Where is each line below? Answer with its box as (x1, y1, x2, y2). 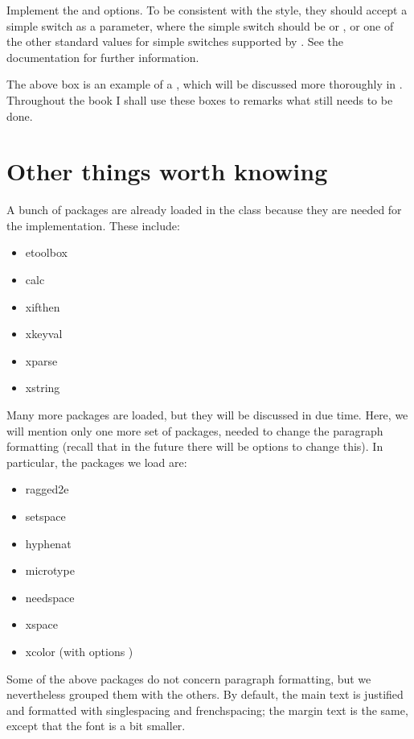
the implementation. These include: (6, 217, 180, 233)
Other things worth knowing (6, 155, 328, 188)
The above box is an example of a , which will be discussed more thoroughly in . (6, 76, 403, 93)
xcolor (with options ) (25, 642, 133, 659)
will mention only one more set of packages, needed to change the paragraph (6, 422, 383, 439)
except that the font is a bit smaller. (6, 717, 186, 734)
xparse (25, 352, 58, 369)
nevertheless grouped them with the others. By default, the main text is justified (6, 686, 404, 703)
